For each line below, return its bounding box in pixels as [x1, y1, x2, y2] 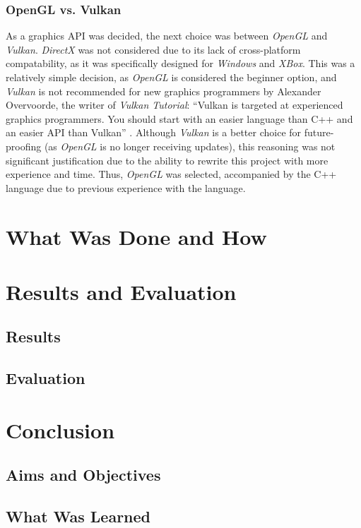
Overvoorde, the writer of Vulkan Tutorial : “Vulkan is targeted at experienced [6, 97, 343, 112]
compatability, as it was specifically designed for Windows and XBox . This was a [6, 56, 355, 71]
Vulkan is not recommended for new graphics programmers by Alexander [6, 83, 321, 98]
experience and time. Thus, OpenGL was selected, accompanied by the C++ [6, 167, 337, 181]
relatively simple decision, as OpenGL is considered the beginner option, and [6, 70, 337, 84]
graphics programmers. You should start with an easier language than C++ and [6, 111, 353, 126]
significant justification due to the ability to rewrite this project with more [6, 152, 329, 167]
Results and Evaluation [6, 277, 237, 306]
